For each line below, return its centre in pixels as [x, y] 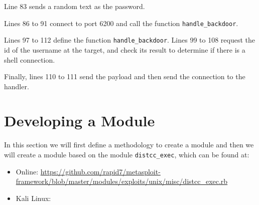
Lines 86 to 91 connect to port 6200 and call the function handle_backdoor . [121, 23]
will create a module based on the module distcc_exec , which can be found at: [127, 154]
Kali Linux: [33, 198]
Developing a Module [80, 121]
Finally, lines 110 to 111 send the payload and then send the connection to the [125, 76]
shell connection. [30, 59]
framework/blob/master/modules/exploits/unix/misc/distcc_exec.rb [122, 181]
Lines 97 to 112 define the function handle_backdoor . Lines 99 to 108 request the [130, 40]
